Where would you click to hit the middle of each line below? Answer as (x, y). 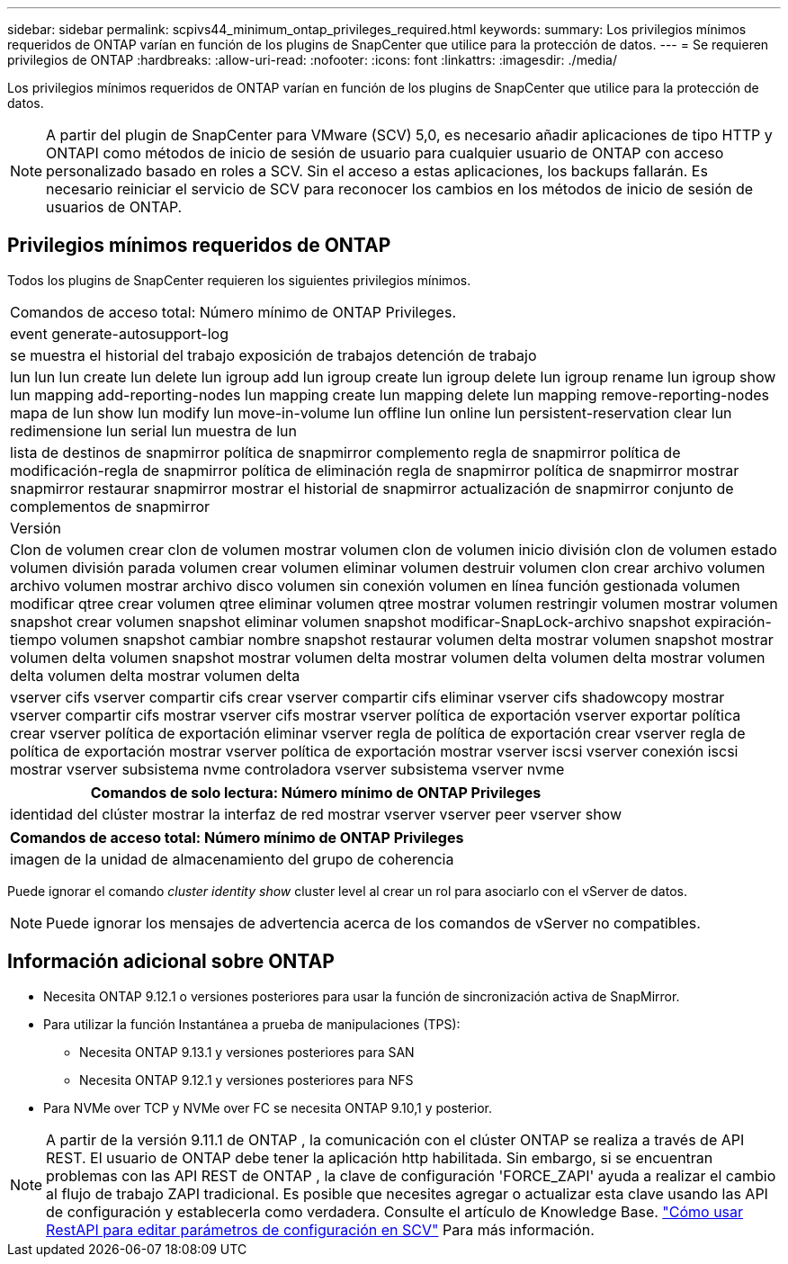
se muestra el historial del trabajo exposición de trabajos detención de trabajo (273, 355)
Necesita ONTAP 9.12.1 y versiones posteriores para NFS (246, 1080)
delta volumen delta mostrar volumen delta (155, 675)
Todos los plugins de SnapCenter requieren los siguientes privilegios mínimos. (239, 280)
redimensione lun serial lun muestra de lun (153, 430)
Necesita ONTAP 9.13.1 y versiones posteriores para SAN (247, 1052)
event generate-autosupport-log (119, 333)
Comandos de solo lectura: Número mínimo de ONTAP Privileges (316, 792)
